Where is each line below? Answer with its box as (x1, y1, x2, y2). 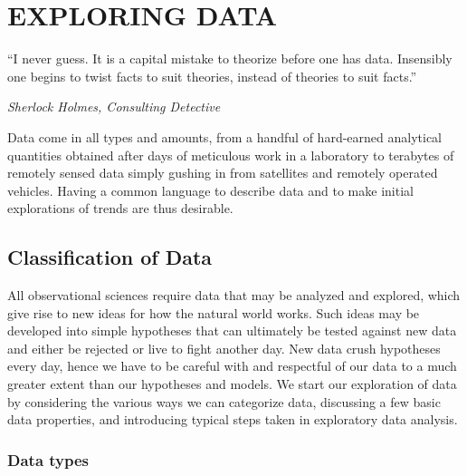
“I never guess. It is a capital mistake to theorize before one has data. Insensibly (7, 49, 453, 68)
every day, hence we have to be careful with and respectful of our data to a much (7, 356, 457, 375)
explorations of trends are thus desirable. (7, 199, 233, 218)
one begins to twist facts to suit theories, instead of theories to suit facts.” (7, 66, 417, 85)
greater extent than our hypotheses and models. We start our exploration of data (7, 374, 457, 393)
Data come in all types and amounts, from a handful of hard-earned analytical (7, 127, 443, 146)
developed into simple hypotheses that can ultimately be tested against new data (7, 321, 457, 340)
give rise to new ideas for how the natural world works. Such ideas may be (7, 303, 420, 322)
